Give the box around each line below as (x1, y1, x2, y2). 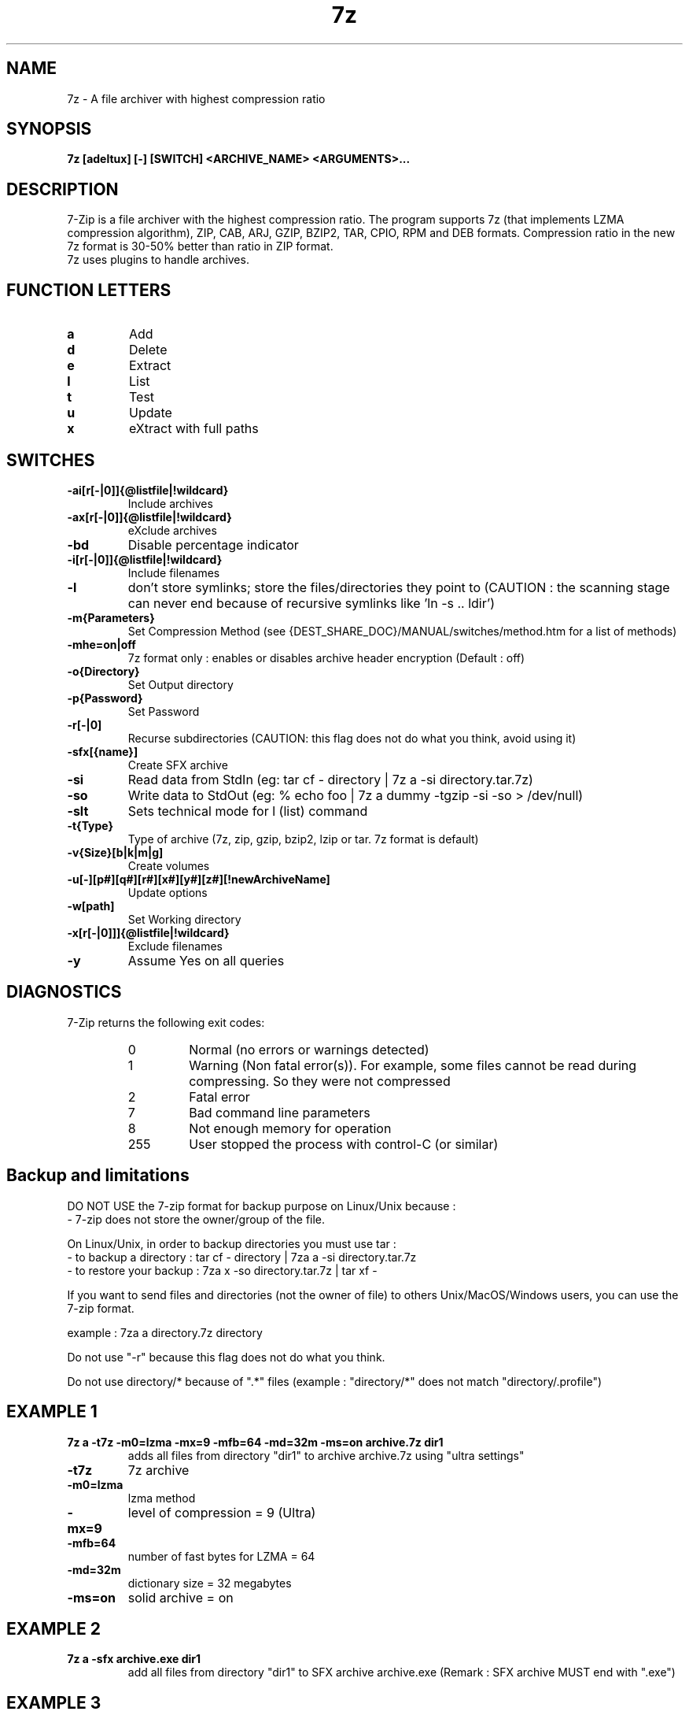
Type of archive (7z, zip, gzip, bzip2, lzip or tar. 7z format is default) (127, 832, 479, 846)
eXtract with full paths (128, 420, 259, 437)
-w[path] (67, 898, 115, 913)
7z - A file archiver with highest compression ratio (67, 91, 326, 106)
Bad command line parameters (189, 1104, 370, 1120)
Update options (127, 885, 208, 899)
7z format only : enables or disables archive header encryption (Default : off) (127, 650, 525, 665)
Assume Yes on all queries (127, 952, 285, 969)
